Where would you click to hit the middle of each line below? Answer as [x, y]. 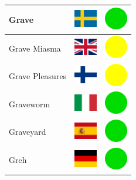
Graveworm [30, 103]
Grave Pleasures [38, 76]
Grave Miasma [35, 48]
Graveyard [28, 132]
